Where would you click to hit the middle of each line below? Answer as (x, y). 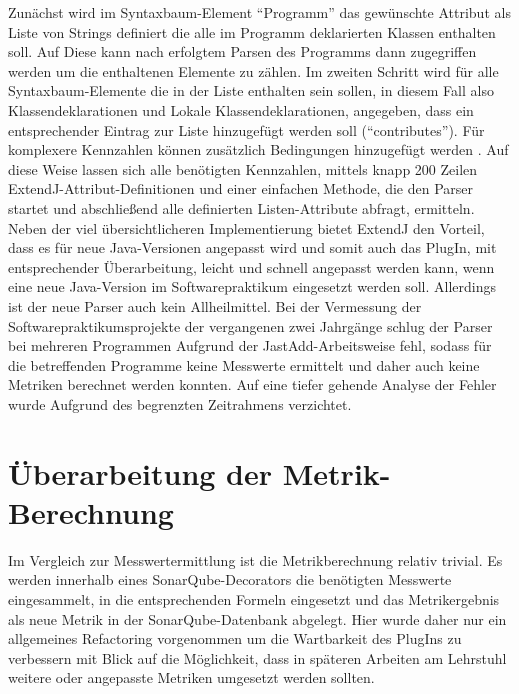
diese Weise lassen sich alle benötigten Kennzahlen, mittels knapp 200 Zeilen (243, 168)
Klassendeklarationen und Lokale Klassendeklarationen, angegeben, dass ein (241, 109)
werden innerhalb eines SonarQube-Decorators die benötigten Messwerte (230, 579)
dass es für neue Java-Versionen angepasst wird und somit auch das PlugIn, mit (252, 247)
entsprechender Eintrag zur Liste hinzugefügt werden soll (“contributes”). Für (246, 129)
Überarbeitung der (140, 472)
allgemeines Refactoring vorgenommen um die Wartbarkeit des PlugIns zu (235, 638)
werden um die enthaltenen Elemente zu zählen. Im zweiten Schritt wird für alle (253, 70)
